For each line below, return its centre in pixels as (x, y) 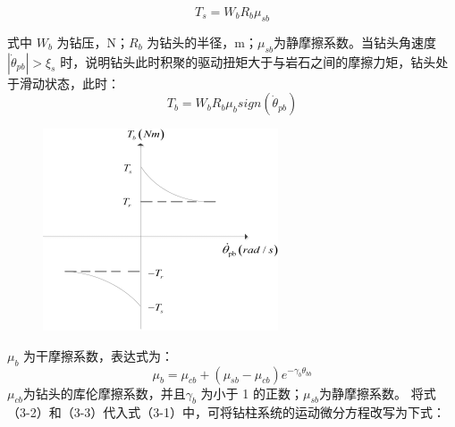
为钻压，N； (93, 42)
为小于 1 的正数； (252, 393)
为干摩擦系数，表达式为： (99, 355)
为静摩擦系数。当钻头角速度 (355, 42)
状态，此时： (82, 83)
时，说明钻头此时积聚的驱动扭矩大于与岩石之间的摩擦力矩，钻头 (248, 61)
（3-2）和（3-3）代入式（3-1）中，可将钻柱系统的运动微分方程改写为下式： (226, 412)
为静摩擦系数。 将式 (377, 393)
